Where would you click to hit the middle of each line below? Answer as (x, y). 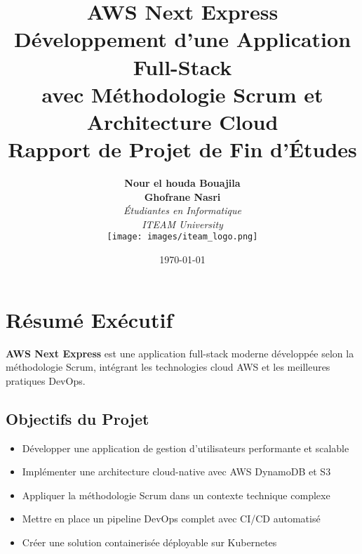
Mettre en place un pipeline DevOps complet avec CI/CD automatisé (171, 519)
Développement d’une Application (182, 39)
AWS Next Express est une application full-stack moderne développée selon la (180, 353)
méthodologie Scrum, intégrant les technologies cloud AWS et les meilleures (168, 367)
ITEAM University (182, 224)
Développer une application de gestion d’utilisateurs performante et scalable (186, 448)
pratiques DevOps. (46, 380)
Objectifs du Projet (78, 418)
